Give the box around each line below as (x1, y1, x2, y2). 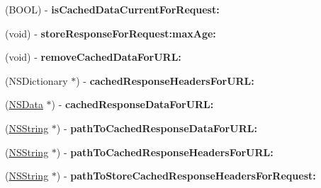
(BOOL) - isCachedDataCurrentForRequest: (5, 2, 220, 16)
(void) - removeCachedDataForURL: (5, 49, 181, 64)
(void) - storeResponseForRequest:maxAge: (5, 25, 216, 40)
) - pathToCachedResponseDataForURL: (56, 120, 257, 135)
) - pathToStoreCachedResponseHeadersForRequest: (56, 168, 316, 183)
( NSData (5, 97, 43, 112)
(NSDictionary (5, 73, 68, 88)
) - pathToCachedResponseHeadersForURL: (56, 144, 274, 159)
